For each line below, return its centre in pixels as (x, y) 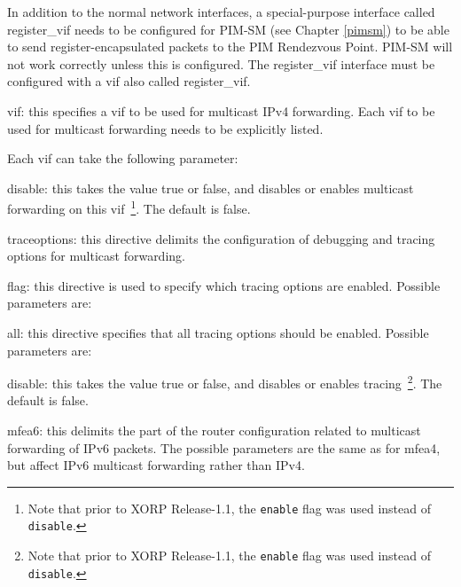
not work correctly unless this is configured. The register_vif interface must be (221, 63)
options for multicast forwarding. (96, 256)
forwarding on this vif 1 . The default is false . (129, 207)
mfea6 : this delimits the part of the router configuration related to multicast (214, 430)
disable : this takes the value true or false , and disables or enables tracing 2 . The (225, 382)
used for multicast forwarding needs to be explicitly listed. (165, 128)
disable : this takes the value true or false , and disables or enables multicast (211, 188)
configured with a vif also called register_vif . (129, 81)
